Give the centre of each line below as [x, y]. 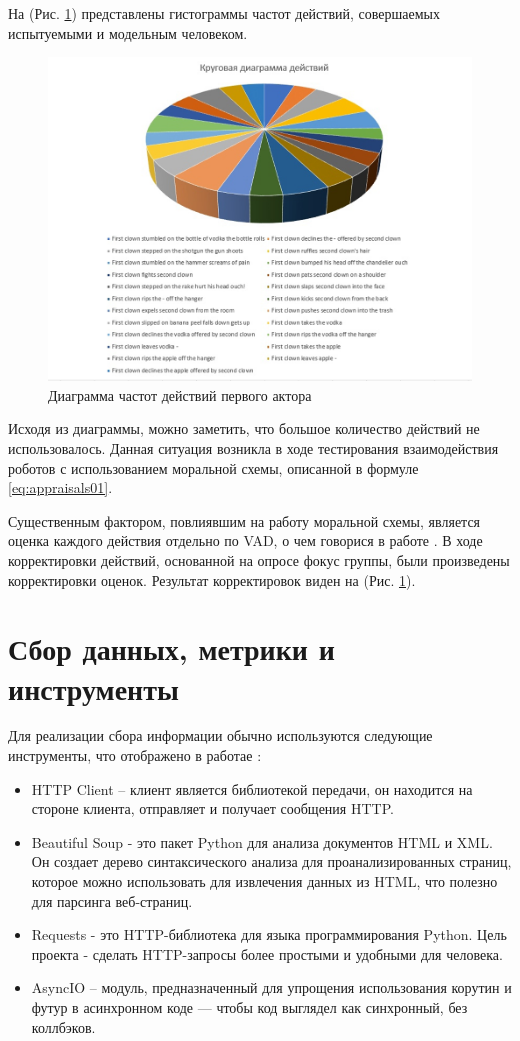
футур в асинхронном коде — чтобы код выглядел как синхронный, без [249, 1006]
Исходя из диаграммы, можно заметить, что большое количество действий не [244, 428]
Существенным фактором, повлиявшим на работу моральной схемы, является [244, 520]
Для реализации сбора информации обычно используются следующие [220, 735]
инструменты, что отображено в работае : [135, 755]
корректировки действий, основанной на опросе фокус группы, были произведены [259, 559]
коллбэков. [63, 1026]
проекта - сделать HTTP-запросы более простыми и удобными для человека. [267, 953]
